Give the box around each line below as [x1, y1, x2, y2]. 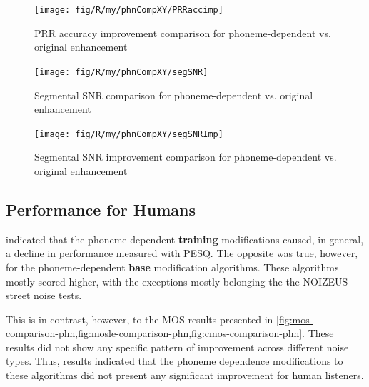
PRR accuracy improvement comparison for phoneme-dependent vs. [34, 25, 331, 40]
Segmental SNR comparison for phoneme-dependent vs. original [34, 87, 313, 102]
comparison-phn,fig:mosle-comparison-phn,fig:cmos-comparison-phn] [6, 326, 303, 341]
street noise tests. [6, 288, 82, 303]
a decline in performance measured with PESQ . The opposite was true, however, [6, 246, 358, 261]
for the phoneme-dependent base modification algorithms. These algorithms [6, 259, 339, 274]
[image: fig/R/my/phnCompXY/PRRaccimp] [34, 5, 223, 15]
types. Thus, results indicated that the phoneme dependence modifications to [6, 353, 343, 368]
